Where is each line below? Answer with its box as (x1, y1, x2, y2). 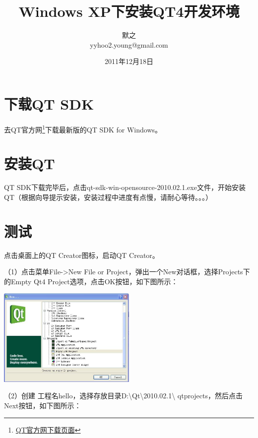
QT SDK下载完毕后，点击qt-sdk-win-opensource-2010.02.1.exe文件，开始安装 (4, 182, 246, 192)
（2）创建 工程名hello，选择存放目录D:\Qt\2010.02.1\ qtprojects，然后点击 (4, 390, 243, 401)
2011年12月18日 (105, 56, 153, 66)
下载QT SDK (4, 93, 94, 114)
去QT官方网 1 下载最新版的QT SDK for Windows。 (4, 123, 162, 134)
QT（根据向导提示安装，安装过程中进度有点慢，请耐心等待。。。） (4, 191, 212, 202)
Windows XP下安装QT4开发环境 (18, 1, 240, 21)
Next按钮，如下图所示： (4, 400, 81, 411)
